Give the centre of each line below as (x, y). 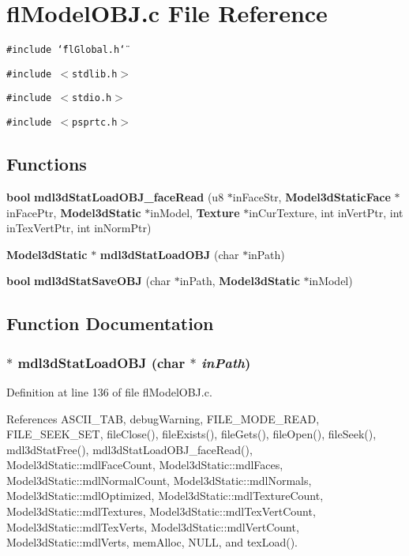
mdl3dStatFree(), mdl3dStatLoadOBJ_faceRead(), (129, 449)
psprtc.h (95, 123)
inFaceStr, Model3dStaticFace (311, 196)
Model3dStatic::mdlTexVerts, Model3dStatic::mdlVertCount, (153, 526)
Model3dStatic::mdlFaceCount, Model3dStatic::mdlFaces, (145, 465)
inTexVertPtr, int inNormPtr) (79, 228)
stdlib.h (95, 74)
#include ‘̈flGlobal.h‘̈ (66, 50)
